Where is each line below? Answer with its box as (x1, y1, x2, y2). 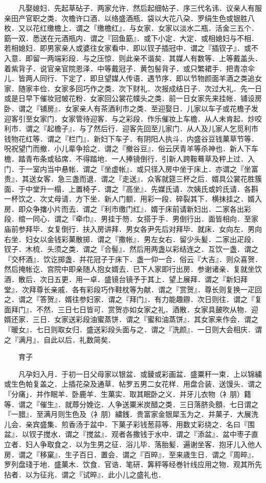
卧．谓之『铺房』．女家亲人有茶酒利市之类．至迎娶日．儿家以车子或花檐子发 (4, 103, 258, 113)
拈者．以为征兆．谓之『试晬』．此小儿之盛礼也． (4, 469, 165, 479)
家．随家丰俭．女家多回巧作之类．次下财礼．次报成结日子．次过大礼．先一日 (4, 83, 262, 93)
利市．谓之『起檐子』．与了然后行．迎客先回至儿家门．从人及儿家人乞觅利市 (4, 123, 258, 134)
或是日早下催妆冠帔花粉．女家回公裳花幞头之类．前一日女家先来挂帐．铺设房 (4, 93, 262, 104)
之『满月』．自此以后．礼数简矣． (4, 334, 115, 345)
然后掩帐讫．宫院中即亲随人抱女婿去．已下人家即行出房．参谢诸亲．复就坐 (4, 264, 255, 274)
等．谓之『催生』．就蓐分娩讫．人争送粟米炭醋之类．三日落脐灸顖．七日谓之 (4, 398, 258, 409)
